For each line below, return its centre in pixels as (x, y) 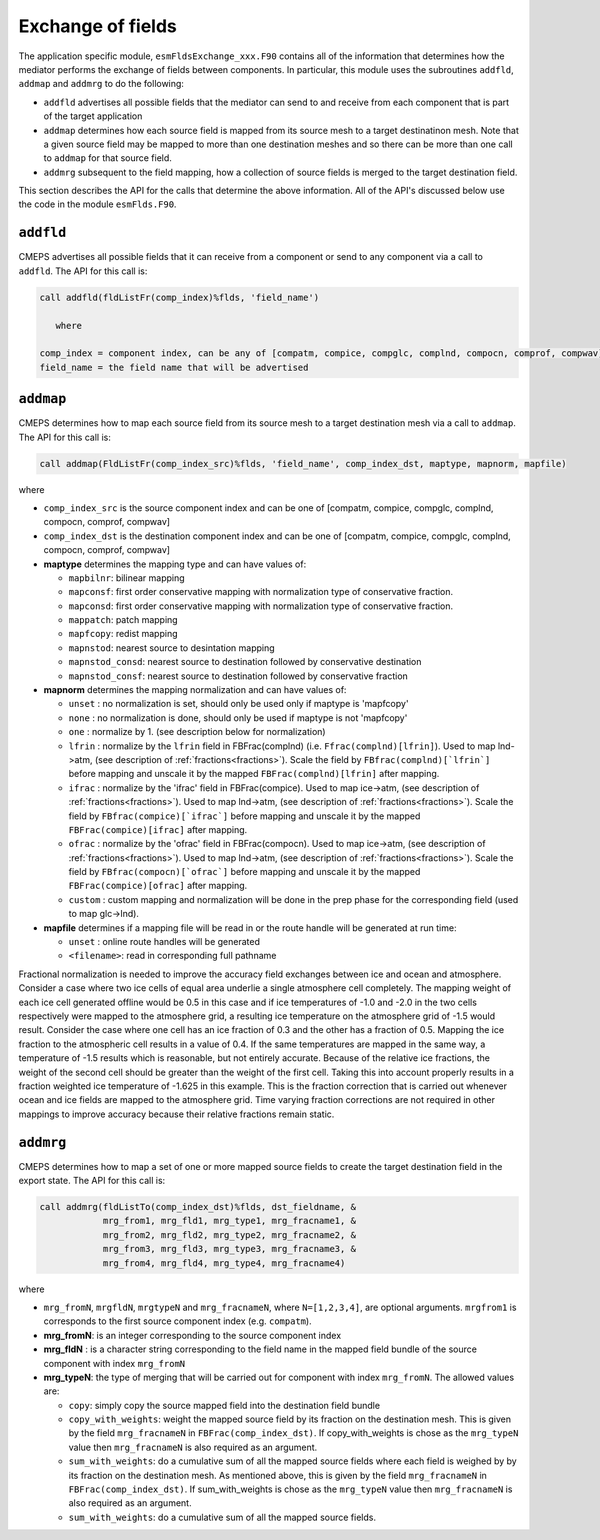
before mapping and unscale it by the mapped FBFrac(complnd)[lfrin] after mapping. (254, 774)
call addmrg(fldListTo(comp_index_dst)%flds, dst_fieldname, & (198, 1207)
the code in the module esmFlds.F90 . (97, 204)
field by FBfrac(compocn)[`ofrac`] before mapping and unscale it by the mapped (244, 872)
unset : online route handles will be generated (164, 942)
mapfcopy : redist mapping (123, 634)
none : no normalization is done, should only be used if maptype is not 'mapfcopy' (238, 717)
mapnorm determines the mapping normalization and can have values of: (195, 690)
